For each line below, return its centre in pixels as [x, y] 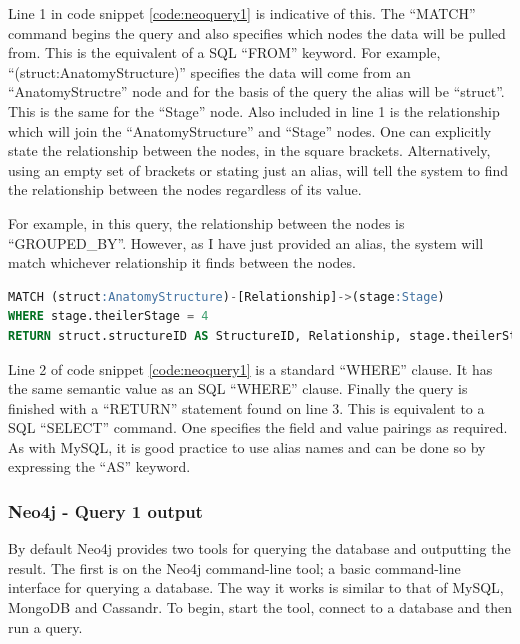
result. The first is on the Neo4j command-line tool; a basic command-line [234, 567]
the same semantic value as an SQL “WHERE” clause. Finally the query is [238, 388]
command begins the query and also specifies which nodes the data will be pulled [257, 32]
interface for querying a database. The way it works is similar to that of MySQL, [256, 587]
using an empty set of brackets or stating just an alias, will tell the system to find [258, 169]
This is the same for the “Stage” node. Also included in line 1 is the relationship [254, 110]
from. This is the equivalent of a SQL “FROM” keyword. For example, [224, 52]
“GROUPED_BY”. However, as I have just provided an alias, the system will [246, 242]
